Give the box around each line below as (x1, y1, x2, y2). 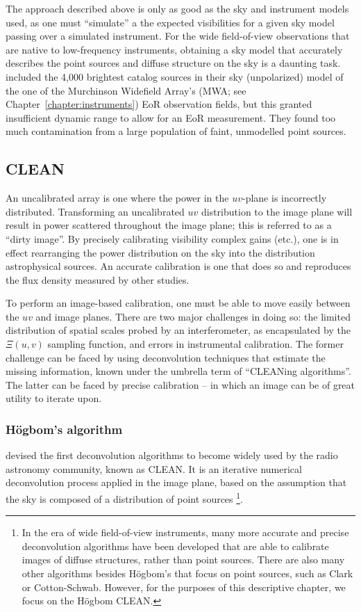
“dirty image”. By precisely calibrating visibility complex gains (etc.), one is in (6, 231, 339, 245)
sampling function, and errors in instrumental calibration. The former (47, 337, 344, 351)
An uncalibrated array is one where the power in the (6, 191, 229, 205)
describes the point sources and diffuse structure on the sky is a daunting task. (6, 56, 341, 70)
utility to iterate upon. (6, 391, 102, 405)
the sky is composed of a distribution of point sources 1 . (6, 490, 244, 506)
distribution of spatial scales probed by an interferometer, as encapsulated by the (6, 323, 351, 337)
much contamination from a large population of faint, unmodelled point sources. (6, 124, 346, 138)
